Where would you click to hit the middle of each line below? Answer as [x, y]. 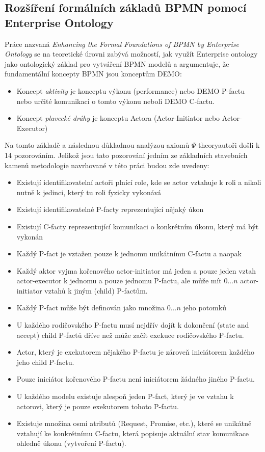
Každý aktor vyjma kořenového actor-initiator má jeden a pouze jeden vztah [136, 270]
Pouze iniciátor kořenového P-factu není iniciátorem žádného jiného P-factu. [136, 379]
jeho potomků [205, 308]
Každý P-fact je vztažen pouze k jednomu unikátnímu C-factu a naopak [129, 254]
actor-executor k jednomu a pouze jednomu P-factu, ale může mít [119, 281]
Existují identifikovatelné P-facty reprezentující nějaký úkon [110, 209]
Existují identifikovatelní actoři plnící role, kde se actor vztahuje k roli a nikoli [139, 182]
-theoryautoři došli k [228, 145]
